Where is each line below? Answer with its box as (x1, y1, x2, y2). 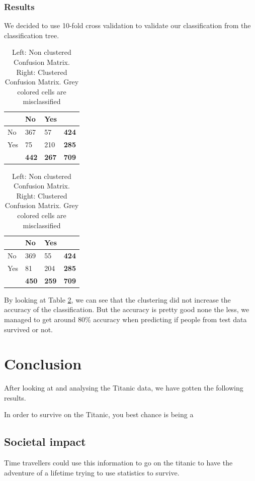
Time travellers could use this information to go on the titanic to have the (4, 457, 233, 468)
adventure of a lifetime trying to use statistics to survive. (4, 467, 180, 477)
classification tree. (4, 30, 59, 40)
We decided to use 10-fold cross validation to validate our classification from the (4, 20, 251, 31)
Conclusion (4, 353, 82, 374)
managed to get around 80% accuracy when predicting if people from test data (4, 314, 247, 324)
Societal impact (4, 434, 86, 449)
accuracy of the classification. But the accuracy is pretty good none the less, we (4, 304, 249, 315)
